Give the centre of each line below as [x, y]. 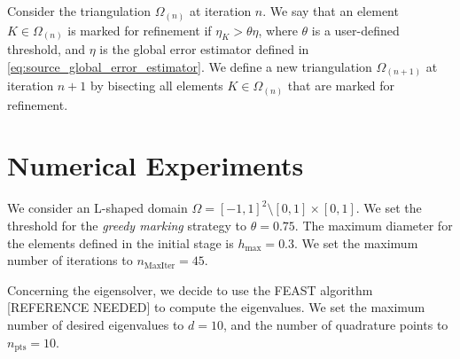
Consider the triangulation [79, 11]
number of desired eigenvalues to [96, 324]
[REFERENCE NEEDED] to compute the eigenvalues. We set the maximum [216, 307]
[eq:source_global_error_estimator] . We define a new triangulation [190, 66]
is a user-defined [355, 30]
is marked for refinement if [140, 30]
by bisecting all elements [157, 86]
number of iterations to [70, 260]
